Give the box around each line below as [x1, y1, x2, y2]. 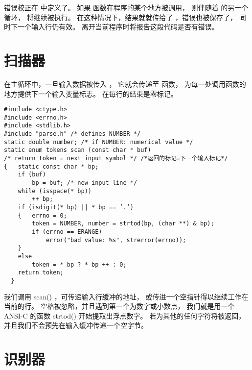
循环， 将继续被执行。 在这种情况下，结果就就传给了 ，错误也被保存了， [4, 12, 237, 22]
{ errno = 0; [18, 212, 67, 219]
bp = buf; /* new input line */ [32, 179, 137, 186]
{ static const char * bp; [4, 163, 99, 170]
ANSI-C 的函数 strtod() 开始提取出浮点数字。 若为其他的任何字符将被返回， [4, 310, 246, 321]
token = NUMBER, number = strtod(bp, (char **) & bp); [32, 220, 214, 227]
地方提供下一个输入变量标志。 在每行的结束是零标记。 [4, 88, 178, 99]
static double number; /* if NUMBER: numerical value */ [4, 138, 193, 146]
